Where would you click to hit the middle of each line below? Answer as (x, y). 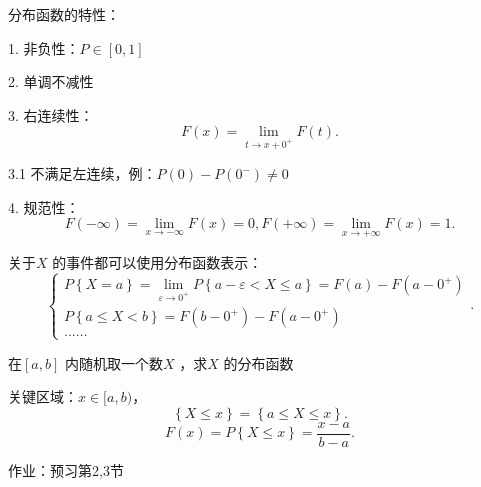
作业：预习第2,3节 (66, 469)
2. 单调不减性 (51, 81)
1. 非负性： (44, 47)
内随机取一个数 (113, 362)
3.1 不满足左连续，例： (82, 173)
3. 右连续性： (51, 114)
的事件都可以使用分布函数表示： (157, 261)
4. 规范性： (44, 206)
